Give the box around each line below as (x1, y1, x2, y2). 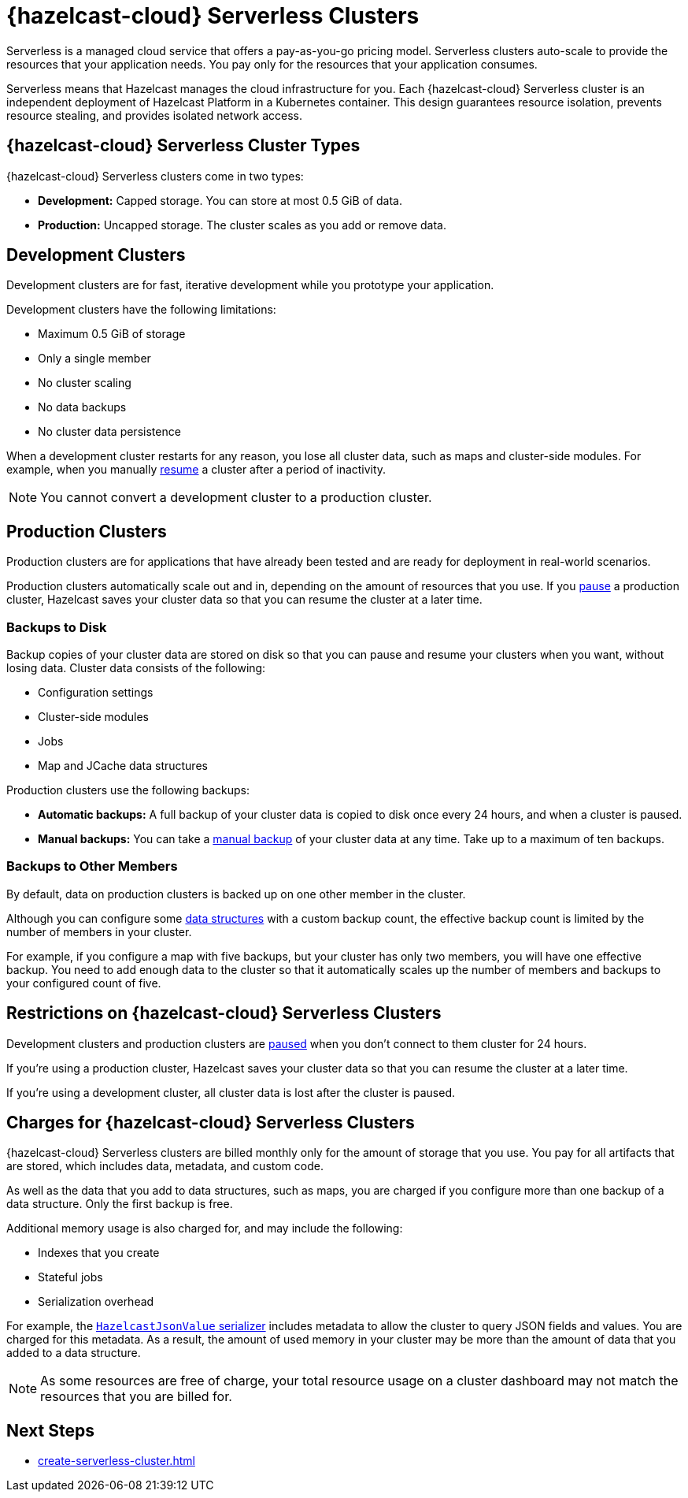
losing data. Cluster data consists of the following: (6, 661, 266, 675)
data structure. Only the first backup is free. (6, 1197, 233, 1211)
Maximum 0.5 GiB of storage (38, 327, 186, 341)
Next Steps (6, 1420, 94, 1440)
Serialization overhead (38, 1295, 154, 1309)
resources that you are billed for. (40, 1388, 232, 1405)
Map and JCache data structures (38, 759, 208, 773)
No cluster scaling (38, 376, 131, 390)
